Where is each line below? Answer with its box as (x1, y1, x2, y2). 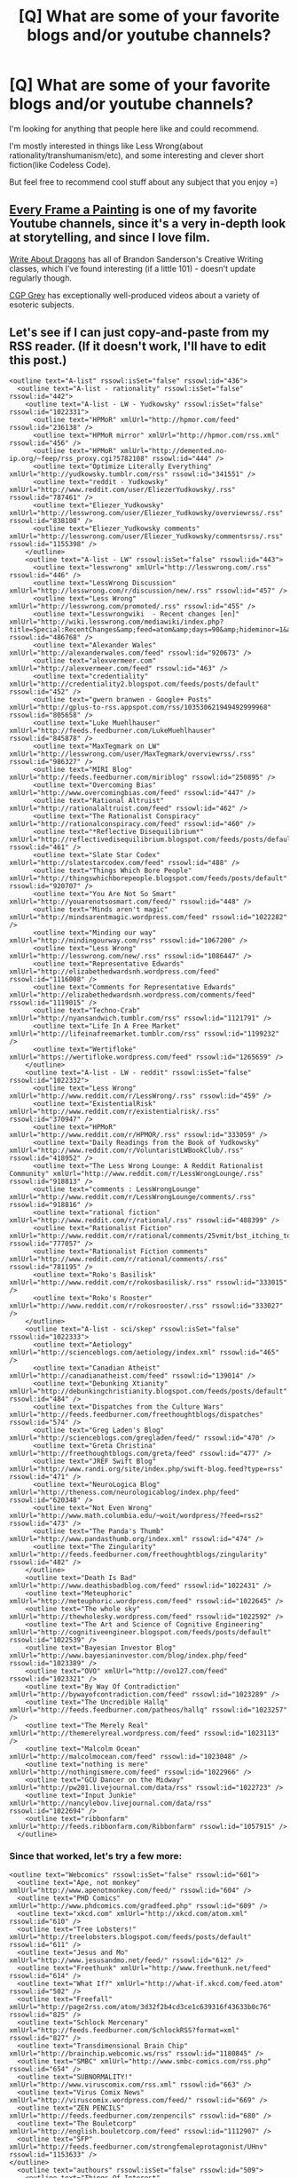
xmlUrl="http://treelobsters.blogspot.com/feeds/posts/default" (9, 1932, 252, 1942)
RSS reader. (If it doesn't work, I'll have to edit (9, 339, 267, 354)
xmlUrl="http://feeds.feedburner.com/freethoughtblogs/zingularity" (9, 1550, 268, 1559)
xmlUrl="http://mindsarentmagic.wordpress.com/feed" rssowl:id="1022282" (9, 912, 288, 921)
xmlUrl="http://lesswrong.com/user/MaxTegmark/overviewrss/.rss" (9, 749, 255, 759)
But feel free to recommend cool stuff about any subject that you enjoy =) (9, 176, 278, 187)
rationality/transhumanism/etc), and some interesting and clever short (9, 149, 264, 161)
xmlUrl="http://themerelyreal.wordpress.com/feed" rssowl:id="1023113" (9, 1729, 279, 1737)
